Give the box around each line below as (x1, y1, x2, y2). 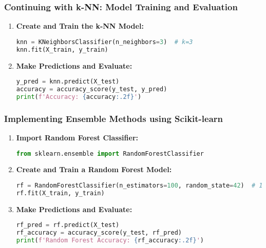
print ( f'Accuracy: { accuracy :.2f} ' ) (16, 93, 142, 100)
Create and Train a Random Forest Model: (16, 164, 172, 175)
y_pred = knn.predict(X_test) (16, 78, 120, 86)
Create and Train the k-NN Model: (16, 20, 144, 31)
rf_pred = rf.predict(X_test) (16, 221, 120, 229)
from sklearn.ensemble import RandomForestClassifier (16, 150, 204, 157)
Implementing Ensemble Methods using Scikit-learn (4, 112, 223, 125)
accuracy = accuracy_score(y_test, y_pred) (16, 86, 167, 93)
